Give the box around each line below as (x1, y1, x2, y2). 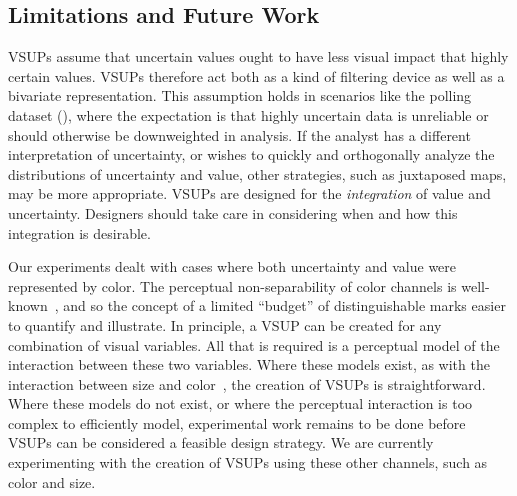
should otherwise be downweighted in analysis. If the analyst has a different (8, 124, 471, 145)
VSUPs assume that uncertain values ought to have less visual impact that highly (8, 46, 509, 67)
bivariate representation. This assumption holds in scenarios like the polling (8, 85, 472, 106)
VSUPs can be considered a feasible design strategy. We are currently (8, 432, 434, 453)
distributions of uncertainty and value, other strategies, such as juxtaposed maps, (8, 163, 507, 184)
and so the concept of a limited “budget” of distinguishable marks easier (63, 295, 506, 316)
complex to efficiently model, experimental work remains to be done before (8, 412, 466, 433)
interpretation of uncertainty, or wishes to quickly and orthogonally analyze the (8, 144, 495, 165)
